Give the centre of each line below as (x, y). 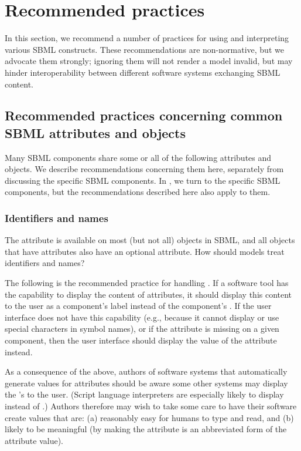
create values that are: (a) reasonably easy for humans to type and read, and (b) (149, 417)
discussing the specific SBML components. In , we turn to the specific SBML (143, 180)
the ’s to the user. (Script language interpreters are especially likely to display (144, 394)
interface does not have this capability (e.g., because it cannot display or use (142, 317)
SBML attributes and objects (95, 132)
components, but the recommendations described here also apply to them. (138, 192)
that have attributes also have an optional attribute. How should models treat (145, 251)
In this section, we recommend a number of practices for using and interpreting (147, 38)
